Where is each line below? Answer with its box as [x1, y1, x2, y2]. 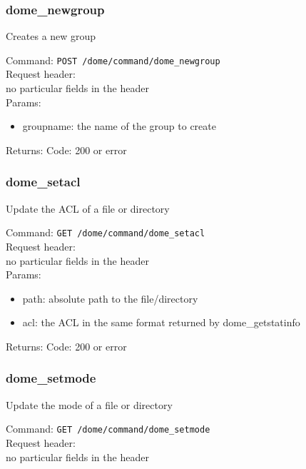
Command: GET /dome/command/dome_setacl [6, 225, 205, 240]
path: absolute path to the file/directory [22, 291, 198, 306]
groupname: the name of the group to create [22, 118, 216, 133]
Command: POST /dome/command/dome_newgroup [6, 52, 220, 67]
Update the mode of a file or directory [6, 397, 173, 412]
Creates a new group [6, 29, 96, 44]
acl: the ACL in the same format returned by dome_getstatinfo [22, 315, 300, 330]
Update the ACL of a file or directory [6, 201, 170, 216]
